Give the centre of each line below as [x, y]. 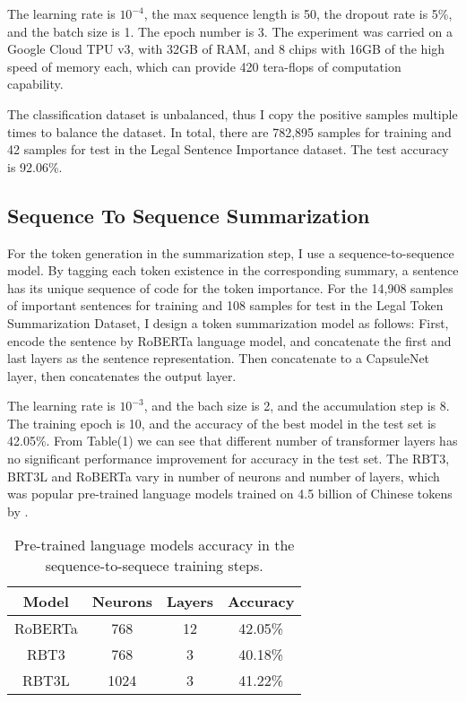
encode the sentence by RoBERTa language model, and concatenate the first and [229, 340]
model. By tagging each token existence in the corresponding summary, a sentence [233, 270]
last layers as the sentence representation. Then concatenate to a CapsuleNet [219, 358]
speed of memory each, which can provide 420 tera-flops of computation [204, 66]
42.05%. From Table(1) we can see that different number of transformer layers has [233, 441]
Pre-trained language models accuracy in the [154, 545]
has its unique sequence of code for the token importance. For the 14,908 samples [230, 287]
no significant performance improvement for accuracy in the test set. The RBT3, [229, 459]
